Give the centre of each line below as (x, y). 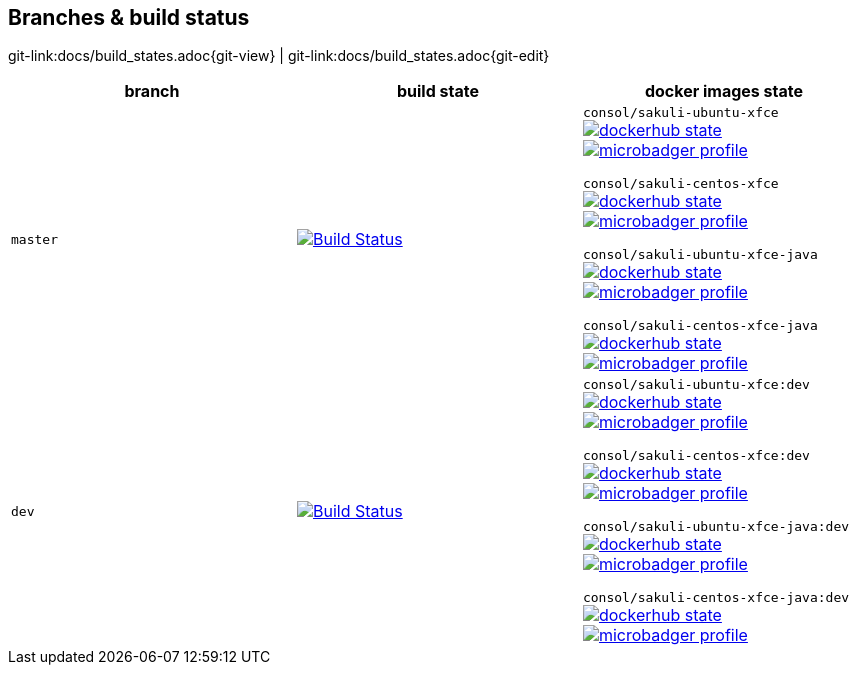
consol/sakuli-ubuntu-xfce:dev (696, 385)
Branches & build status (129, 17)
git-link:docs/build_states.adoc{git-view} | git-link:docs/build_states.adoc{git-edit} (279, 56)
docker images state (724, 91)
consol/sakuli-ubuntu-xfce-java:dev (716, 527)
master (34, 239)
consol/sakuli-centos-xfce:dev (696, 456)
